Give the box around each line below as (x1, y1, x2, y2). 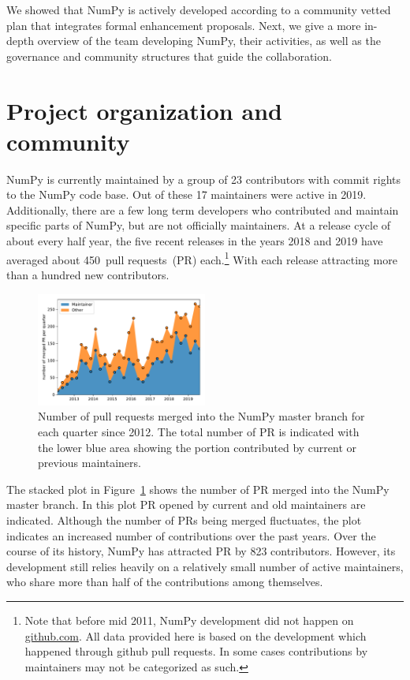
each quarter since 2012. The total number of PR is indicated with (38, 424, 360, 440)
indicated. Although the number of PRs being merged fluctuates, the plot (6, 511, 362, 528)
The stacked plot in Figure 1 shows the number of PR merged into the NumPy (6, 480, 389, 497)
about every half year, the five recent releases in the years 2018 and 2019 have (6, 233, 383, 249)
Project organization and (6, 94, 282, 126)
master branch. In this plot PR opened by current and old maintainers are (6, 496, 366, 513)
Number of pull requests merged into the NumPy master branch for (38, 408, 365, 424)
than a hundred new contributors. (6, 266, 170, 282)
